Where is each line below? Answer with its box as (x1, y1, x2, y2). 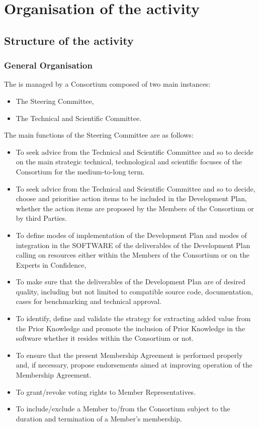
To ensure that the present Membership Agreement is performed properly (16, 349, 243, 360)
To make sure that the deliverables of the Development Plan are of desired (16, 276, 245, 287)
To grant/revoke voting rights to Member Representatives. (16, 386, 196, 397)
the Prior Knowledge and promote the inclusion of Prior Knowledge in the (16, 323, 245, 333)
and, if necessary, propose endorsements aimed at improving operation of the (16, 359, 252, 370)
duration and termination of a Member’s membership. (16, 413, 182, 423)
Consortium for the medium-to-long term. (16, 166, 145, 176)
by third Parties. (16, 213, 67, 223)
